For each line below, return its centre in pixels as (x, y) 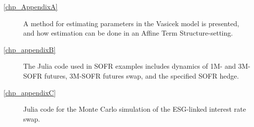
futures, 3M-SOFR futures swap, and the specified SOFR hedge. (142, 75)
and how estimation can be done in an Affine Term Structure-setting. (128, 33)
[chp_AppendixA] (31, 6)
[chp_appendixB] (30, 49)
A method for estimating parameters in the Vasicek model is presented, (131, 23)
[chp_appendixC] (30, 92)
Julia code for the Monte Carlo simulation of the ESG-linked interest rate (135, 109)
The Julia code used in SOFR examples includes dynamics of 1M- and (130, 66)
